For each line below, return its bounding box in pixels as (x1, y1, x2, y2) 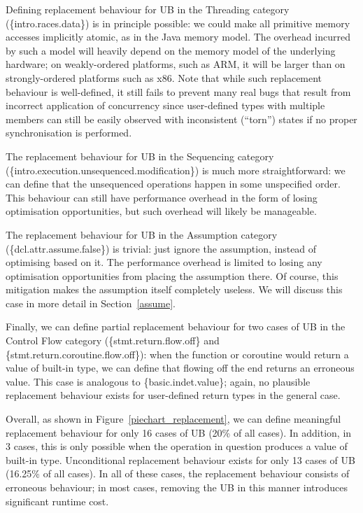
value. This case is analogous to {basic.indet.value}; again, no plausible (6, 374, 311, 388)
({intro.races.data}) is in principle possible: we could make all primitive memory (6, 15, 350, 30)
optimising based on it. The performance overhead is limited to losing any (6, 255, 322, 269)
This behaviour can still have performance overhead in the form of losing (6, 190, 318, 204)
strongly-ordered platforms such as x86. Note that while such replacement (6, 70, 322, 85)
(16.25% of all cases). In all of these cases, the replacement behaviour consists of (6, 466, 350, 481)
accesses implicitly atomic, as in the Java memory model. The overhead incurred (6, 29, 350, 44)
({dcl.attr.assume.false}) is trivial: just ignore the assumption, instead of (6, 241, 317, 255)
